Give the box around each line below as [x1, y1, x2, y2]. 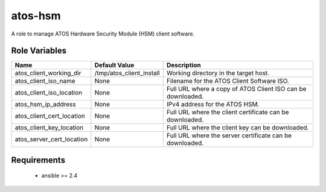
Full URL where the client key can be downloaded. [166, 123, 309, 132]
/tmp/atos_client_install [94, 69, 160, 78]
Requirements [11, 155, 66, 165]
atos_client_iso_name [14, 77, 75, 85]
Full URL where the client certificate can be [166, 108, 289, 117]
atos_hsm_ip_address [14, 100, 76, 108]
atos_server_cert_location [14, 135, 88, 144]
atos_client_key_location [14, 123, 84, 132]
